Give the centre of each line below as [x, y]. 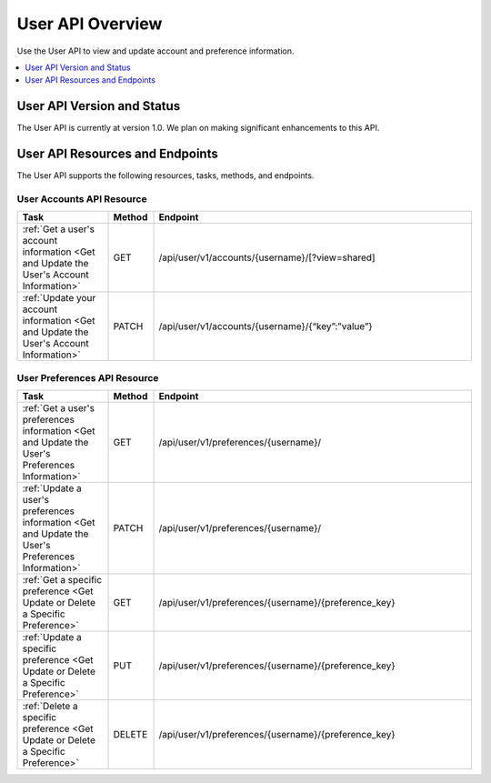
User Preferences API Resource [88, 377]
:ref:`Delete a [50, 707]
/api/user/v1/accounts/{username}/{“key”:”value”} [266, 326]
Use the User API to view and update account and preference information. [155, 51]
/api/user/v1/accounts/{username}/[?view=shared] [267, 257]
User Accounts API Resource [82, 198]
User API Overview [90, 24]
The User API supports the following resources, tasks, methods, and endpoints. [165, 176]
